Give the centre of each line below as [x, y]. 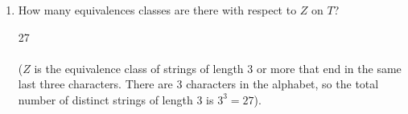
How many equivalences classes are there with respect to [157, 10]
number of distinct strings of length [105, 99]
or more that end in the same [329, 68]
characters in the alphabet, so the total [282, 84]
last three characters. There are [95, 84]
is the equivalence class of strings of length [139, 68]
